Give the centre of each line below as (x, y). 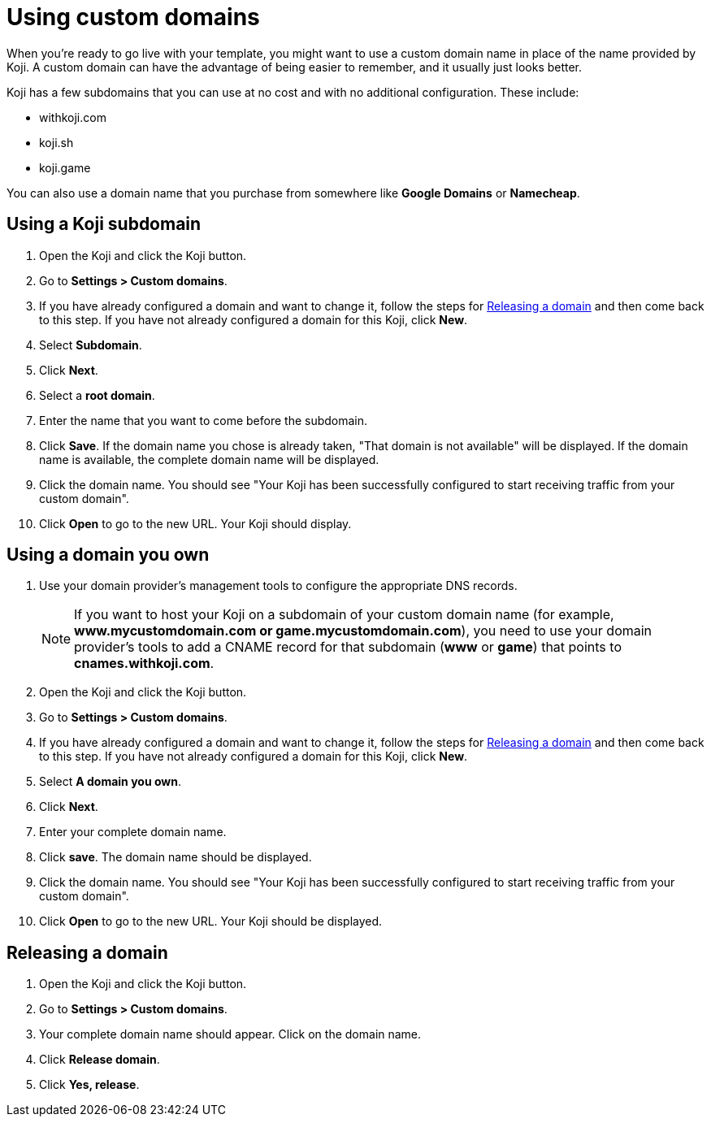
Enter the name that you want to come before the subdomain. (204, 420)
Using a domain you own (108, 555)
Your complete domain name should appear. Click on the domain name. (230, 1034)
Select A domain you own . (110, 782)
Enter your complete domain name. (133, 832)
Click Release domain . (100, 1060)
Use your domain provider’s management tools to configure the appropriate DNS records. (278, 586)
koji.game (65, 167)
